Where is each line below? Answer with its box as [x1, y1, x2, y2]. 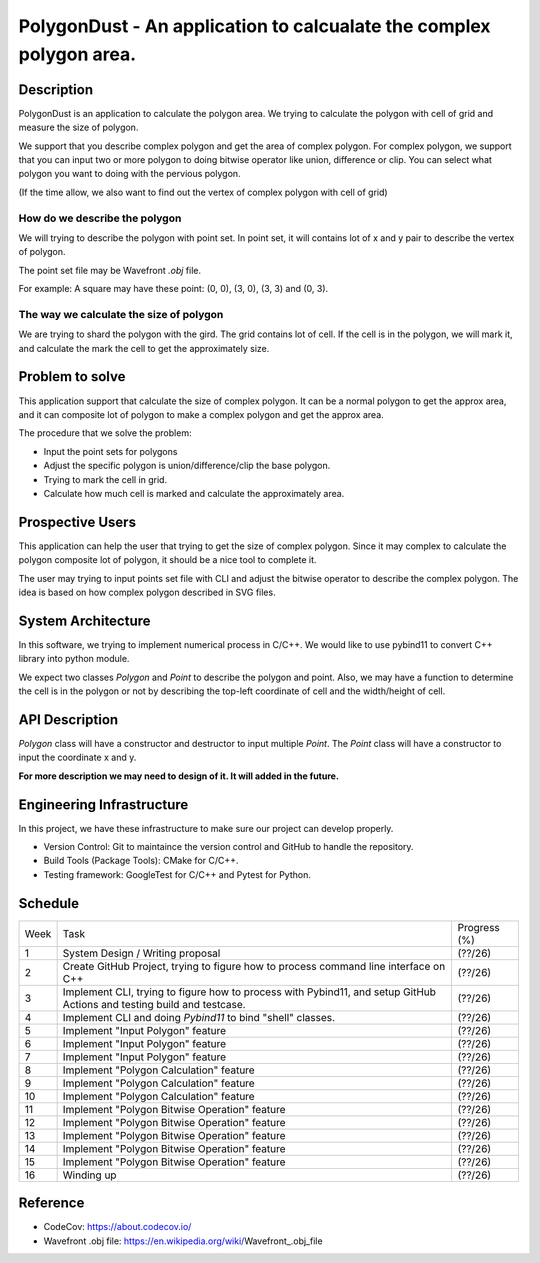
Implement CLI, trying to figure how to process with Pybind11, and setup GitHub [62, 985, 437, 999]
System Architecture [18, 612, 151, 629]
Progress [457, 920, 500, 934]
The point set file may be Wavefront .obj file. [18, 264, 202, 276]
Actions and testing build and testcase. [62, 997, 246, 1011]
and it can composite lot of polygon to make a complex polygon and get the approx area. [18, 408, 384, 420]
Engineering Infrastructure [18, 796, 189, 813]
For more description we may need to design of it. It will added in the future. [18, 770, 340, 782]
